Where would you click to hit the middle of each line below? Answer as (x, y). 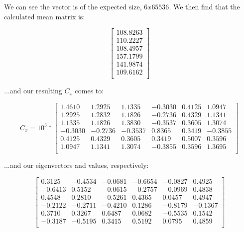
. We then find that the (204, 6)
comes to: (89, 91)
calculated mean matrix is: (45, 16)
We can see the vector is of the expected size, (73, 6)
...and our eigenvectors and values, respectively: (76, 165)
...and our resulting (33, 91)
